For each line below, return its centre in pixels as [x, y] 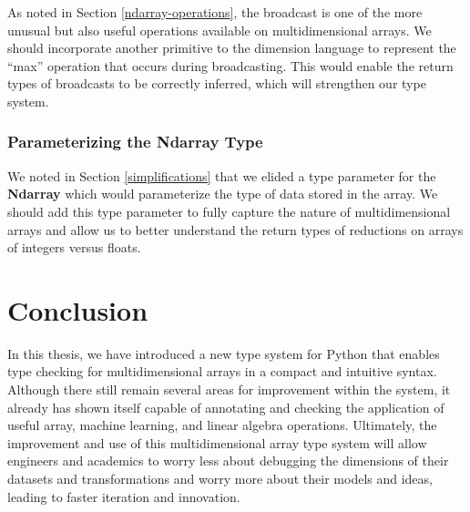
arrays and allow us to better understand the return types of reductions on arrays [235, 229]
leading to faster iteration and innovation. [124, 496]
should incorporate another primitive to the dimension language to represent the [232, 48]
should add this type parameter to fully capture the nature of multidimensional [229, 211]
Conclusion [78, 309]
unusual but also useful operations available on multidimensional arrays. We [220, 30]
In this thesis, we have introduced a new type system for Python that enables [224, 353]
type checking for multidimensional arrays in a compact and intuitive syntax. [222, 371]
